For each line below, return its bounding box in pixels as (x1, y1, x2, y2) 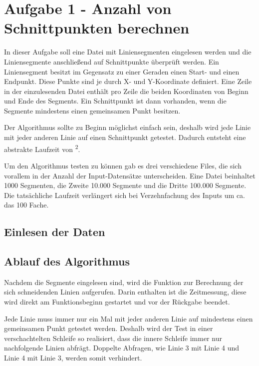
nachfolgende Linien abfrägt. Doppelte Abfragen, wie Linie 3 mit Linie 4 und (4, 342, 240, 353)
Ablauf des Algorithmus (4, 253, 130, 269)
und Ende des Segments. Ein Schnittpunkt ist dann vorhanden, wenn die (4, 95, 227, 106)
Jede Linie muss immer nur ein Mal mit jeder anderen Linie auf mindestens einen (4, 313, 253, 323)
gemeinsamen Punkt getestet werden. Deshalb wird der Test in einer (4, 323, 213, 333)
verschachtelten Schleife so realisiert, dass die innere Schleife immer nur (4, 332, 222, 343)
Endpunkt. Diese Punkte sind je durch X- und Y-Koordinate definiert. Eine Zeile (4, 76, 252, 86)
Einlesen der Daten (4, 224, 105, 239)
